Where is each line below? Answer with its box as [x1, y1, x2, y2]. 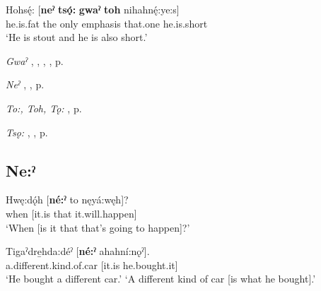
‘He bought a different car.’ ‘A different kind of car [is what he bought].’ [6, 271, 316, 286]
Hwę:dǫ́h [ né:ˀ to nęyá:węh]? [6, 192, 129, 207]
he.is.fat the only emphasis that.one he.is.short [6, 16, 208, 30]
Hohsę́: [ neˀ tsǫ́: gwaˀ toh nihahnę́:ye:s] [6, 2, 180, 16]
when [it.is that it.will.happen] [6, 206, 137, 220]
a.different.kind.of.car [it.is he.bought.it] [6, 257, 178, 272]
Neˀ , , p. [6, 77, 45, 92]
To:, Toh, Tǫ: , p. [6, 100, 82, 115]
